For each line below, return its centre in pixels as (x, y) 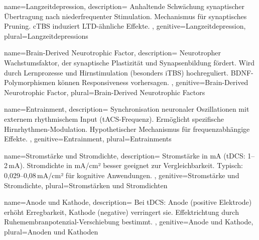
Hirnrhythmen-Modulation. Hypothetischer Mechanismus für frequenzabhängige (127, 129)
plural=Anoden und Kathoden (51, 231)
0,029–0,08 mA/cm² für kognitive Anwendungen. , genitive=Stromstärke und (122, 175)
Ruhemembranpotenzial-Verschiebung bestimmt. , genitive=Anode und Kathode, (129, 222)
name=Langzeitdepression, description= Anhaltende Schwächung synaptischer (124, 6)
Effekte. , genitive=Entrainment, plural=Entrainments (88, 139)
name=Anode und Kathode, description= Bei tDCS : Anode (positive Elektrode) (128, 202)
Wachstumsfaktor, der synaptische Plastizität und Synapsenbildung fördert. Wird (129, 62)
